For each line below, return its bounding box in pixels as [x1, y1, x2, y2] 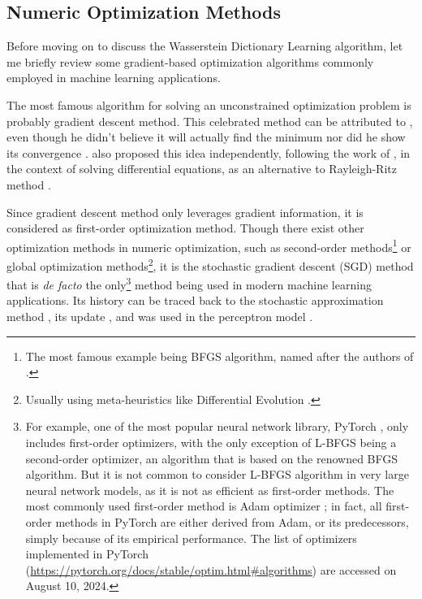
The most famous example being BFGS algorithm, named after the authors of [25, 347, 414, 364]
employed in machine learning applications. [6, 69, 221, 86]
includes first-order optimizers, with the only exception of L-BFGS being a [25, 434, 397, 451]
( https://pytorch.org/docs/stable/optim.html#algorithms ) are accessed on [25, 561, 397, 578]
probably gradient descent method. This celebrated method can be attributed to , [6, 112, 413, 129]
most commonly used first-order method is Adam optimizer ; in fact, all [25, 497, 382, 514]
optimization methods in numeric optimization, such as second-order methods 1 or [6, 236, 411, 255]
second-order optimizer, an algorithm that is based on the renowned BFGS [25, 449, 398, 467]
